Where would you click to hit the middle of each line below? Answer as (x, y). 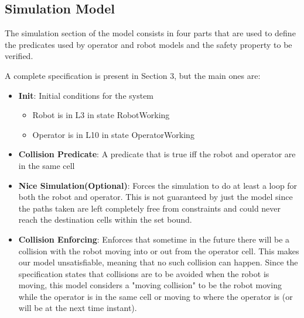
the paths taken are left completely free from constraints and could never (150, 208)
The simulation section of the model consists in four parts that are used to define (150, 33)
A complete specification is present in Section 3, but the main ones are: (133, 75)
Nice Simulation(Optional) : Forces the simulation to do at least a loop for (158, 185)
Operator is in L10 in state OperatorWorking (113, 134)
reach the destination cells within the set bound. (105, 220)
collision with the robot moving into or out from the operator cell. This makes (159, 250)
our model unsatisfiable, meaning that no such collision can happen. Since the (158, 262)
